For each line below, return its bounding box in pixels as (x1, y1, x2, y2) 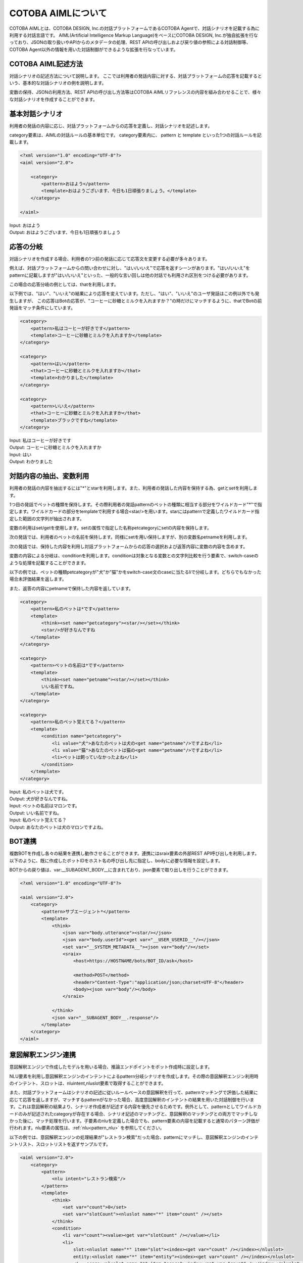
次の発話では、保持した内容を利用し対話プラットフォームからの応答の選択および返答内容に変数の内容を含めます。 (9, 543, 248, 549)
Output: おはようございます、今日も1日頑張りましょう (9, 229, 121, 235)
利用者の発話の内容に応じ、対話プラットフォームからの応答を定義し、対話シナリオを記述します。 (9, 123, 213, 129)
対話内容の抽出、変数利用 (9, 472, 89, 480)
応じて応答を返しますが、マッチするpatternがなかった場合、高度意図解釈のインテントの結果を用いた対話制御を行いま (9, 1096, 255, 1102)
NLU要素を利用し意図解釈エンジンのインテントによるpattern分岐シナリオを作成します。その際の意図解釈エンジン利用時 (9, 1073, 259, 1079)
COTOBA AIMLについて (9, 8, 107, 19)
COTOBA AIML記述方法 (9, 60, 83, 68)
